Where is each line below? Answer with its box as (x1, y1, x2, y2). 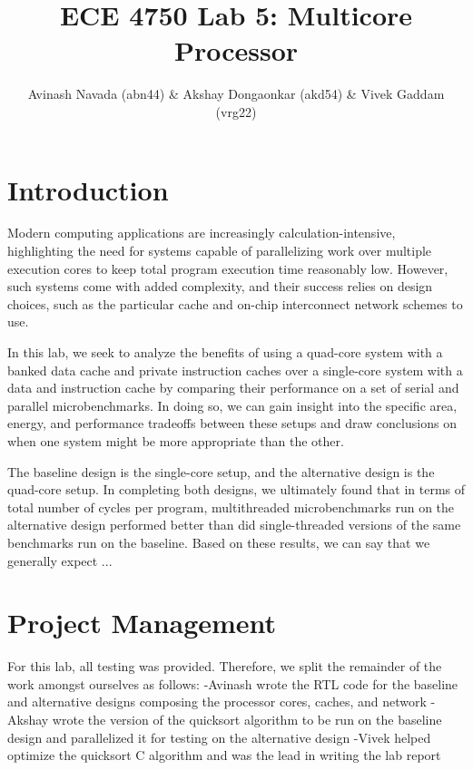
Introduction (7, 171, 169, 208)
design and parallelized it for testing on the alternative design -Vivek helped (7, 727, 431, 746)
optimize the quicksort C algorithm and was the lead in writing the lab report (7, 746, 441, 765)
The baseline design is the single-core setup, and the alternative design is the (7, 462, 435, 481)
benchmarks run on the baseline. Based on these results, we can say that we (7, 532, 430, 551)
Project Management (7, 604, 277, 641)
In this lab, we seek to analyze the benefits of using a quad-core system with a (7, 343, 443, 361)
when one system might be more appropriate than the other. (7, 431, 344, 450)
